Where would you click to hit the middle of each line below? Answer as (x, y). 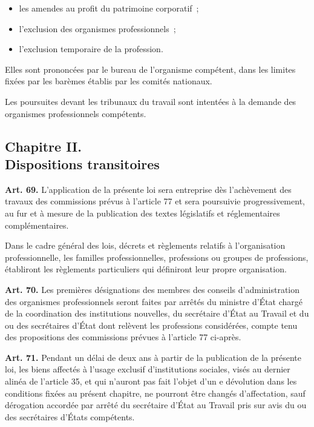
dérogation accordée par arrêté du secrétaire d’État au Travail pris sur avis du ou (156, 405)
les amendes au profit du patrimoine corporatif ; (109, 8)
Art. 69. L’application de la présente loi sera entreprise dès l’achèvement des (148, 189)
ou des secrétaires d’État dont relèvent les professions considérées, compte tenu (151, 325)
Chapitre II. (43, 146)
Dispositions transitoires (82, 163)
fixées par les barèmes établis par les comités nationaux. (109, 81)
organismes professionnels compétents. (76, 113)
